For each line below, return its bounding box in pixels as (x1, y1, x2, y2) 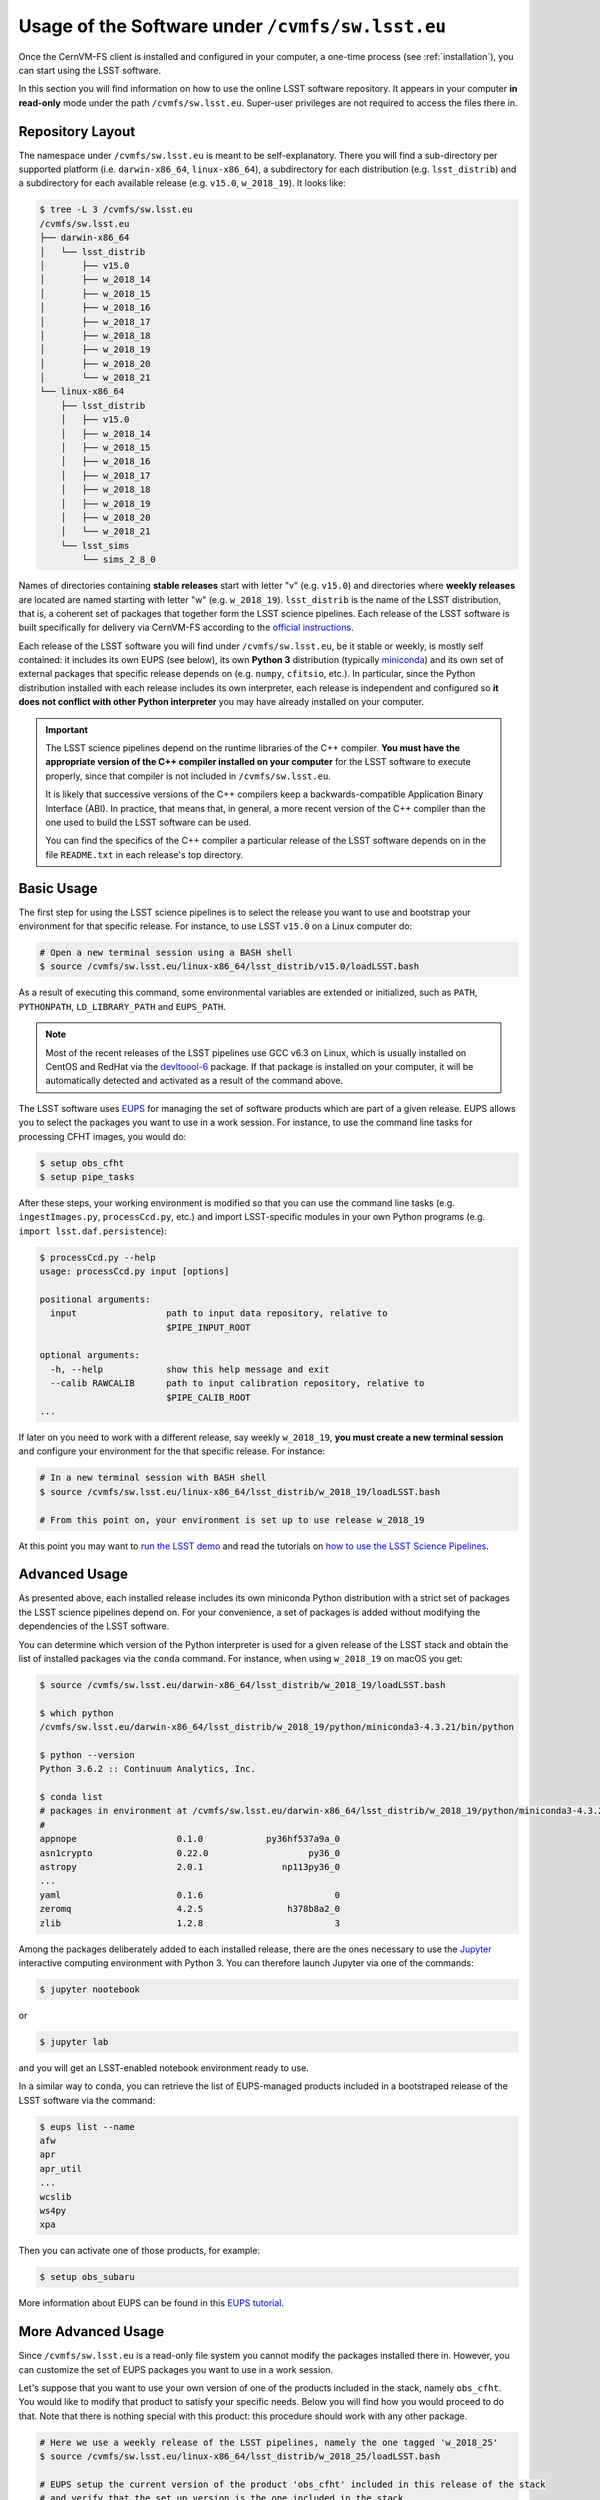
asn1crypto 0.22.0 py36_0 (39, 1847, 341, 1859)
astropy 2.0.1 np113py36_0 (39, 1861, 341, 1873)
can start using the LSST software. (18, 64, 162, 76)
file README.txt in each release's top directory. (45, 848, 244, 860)
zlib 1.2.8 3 (39, 1917, 341, 1929)
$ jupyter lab (39, 2036, 109, 2047)
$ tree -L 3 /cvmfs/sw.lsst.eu (39, 204, 194, 215)
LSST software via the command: (18, 2094, 156, 2106)
